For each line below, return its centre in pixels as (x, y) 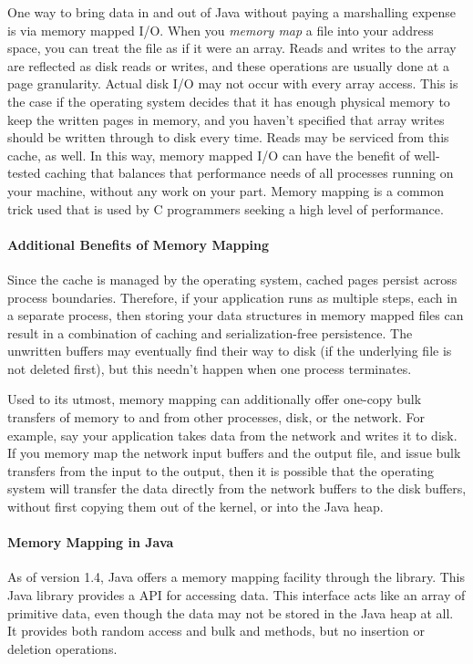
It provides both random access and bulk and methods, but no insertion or (216, 631)
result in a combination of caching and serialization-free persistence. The (210, 332)
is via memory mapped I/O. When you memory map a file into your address (221, 30)
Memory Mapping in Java (91, 542)
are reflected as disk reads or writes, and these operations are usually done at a (228, 65)
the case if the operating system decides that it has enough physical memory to (229, 101)
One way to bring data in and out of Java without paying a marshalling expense (232, 12)
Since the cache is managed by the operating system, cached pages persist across (232, 279)
